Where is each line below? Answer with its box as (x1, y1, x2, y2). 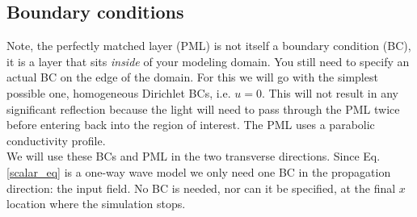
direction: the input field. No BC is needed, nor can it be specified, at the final (6, 179, 396, 196)
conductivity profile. (6, 131, 106, 148)
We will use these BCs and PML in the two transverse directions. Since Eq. (6, 148, 381, 165)
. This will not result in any (261, 84, 398, 101)
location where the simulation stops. (6, 195, 186, 212)
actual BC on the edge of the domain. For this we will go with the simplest (6, 69, 378, 86)
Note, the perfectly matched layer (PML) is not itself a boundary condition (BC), (6, 37, 411, 54)
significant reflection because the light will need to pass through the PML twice (6, 100, 400, 117)
